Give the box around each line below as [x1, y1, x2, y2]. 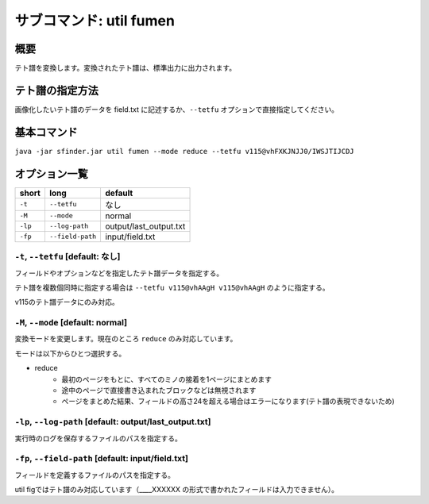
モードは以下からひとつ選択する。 [14, 348, 126, 358]
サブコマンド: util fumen [14, 12, 175, 29]
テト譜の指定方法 [14, 83, 99, 97]
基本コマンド [14, 125, 78, 139]
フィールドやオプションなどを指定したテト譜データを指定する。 [14, 268, 224, 278]
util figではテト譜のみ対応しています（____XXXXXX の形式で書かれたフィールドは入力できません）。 [14, 485, 339, 494]
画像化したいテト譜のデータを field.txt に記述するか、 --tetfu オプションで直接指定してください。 [14, 104, 339, 114]
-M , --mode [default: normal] [14, 317, 127, 329]
